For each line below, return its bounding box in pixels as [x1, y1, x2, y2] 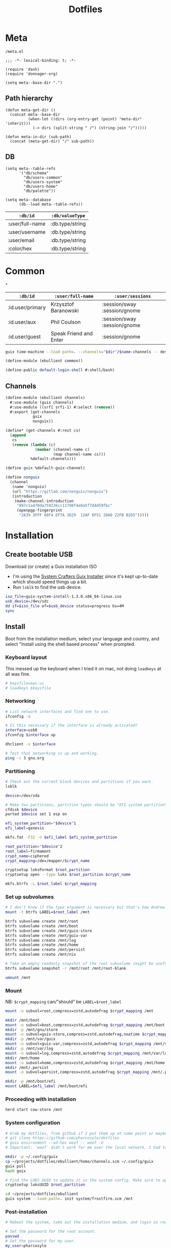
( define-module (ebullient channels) [5, 395, 85, 400]
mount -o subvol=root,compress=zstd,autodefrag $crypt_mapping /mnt [5, 1008, 154, 1013]
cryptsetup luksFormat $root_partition [5, 867, 90, 872]
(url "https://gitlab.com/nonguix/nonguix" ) [12, 489, 108, 494]
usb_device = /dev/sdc [5, 599, 49, 604]
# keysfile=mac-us [5, 680, 44, 686]
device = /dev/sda [5, 793, 40, 798]
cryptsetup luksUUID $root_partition [5, 1182, 85, 1187]
